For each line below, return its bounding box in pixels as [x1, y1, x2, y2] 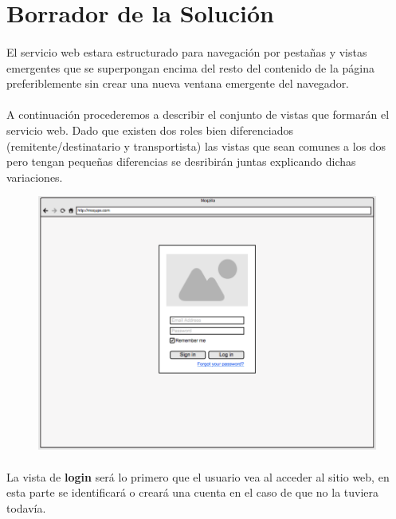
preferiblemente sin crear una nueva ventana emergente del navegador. [6, 75, 350, 92]
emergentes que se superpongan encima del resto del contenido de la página [6, 59, 374, 76]
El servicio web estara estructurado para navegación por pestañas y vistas [6, 43, 367, 60]
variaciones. [6, 168, 63, 185]
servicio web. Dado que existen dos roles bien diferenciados [6, 121, 294, 138]
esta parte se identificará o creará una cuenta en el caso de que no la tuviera [6, 484, 379, 501]
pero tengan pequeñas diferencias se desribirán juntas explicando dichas [6, 153, 356, 170]
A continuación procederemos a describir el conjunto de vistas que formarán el [6, 106, 390, 123]
